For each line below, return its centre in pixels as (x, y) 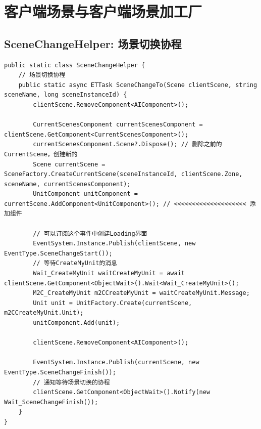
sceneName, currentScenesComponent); (67, 184)
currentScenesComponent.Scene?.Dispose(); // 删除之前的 (127, 144)
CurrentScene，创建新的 (41, 154)
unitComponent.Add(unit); (76, 323)
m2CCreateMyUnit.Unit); (44, 313)
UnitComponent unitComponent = (85, 194)
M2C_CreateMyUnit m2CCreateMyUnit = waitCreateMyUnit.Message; (141, 293)
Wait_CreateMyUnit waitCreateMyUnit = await (109, 273)
